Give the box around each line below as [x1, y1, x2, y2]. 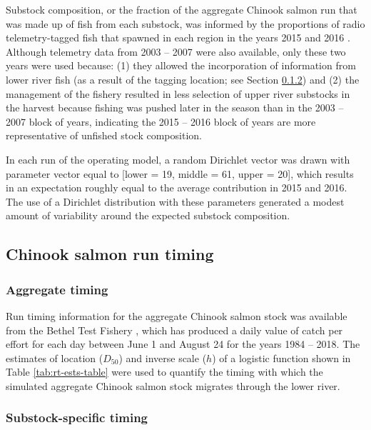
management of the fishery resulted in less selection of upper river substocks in [6, 86, 350, 101]
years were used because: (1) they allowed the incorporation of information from [6, 58, 356, 73]
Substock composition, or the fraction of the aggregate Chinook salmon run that [6, 2, 357, 16]
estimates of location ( [6, 350, 103, 365]
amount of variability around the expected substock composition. [6, 208, 290, 223]
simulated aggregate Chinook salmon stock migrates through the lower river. [6, 378, 340, 393]
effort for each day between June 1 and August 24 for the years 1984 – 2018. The [6, 336, 360, 351]
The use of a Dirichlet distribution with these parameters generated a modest [6, 194, 345, 209]
